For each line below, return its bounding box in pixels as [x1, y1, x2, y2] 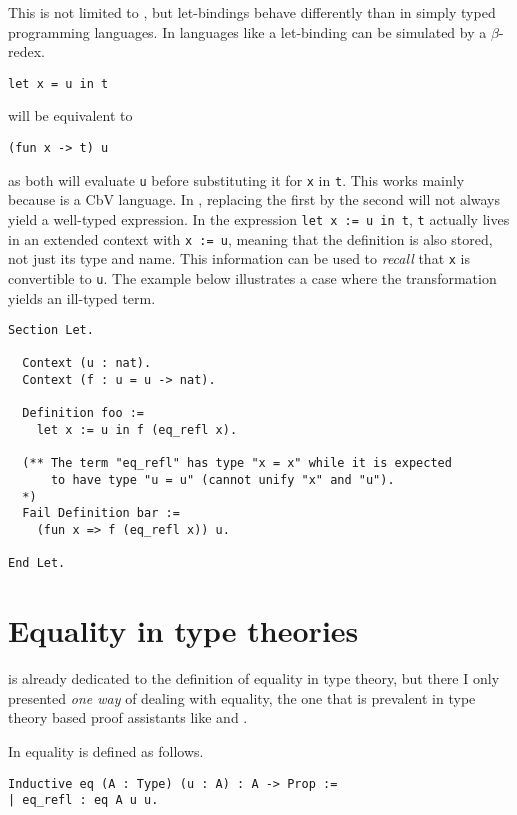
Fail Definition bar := [22, 506, 180, 521]
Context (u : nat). [22, 356, 152, 371]
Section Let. [8, 323, 94, 338]
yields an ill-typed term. [8, 287, 156, 308]
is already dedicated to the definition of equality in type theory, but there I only [8, 668, 500, 689]
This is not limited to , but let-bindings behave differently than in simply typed [8, 2, 496, 22]
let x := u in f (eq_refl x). [36, 423, 238, 438]
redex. [8, 41, 45, 62]
